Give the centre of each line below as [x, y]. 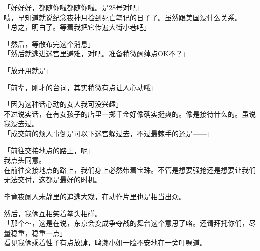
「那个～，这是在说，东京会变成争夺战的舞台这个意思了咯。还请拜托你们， [126, 223]
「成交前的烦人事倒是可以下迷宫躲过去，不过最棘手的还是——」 [109, 133]
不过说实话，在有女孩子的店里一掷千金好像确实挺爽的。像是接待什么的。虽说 [130, 113]
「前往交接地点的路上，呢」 [49, 150]
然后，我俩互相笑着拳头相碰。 [53, 213]
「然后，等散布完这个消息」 [49, 43]
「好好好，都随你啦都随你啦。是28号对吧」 [74, 7]
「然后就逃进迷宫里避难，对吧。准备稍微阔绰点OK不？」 [97, 53]
